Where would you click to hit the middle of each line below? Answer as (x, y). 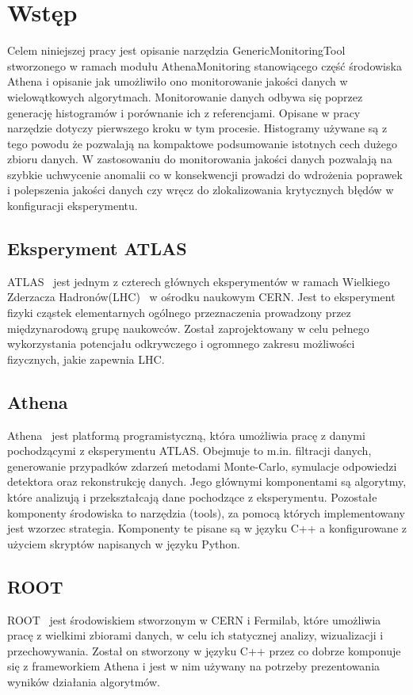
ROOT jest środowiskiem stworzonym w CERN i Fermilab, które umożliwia (194, 619)
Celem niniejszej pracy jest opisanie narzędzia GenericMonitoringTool (176, 50)
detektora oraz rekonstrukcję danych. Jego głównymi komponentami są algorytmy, (207, 481)
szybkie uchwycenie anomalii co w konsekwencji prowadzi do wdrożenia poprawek (205, 174)
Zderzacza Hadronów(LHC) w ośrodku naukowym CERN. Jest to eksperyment (201, 297)
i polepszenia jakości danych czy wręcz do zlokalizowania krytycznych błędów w (201, 190)
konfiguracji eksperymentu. (73, 206)
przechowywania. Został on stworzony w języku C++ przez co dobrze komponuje (204, 650)
